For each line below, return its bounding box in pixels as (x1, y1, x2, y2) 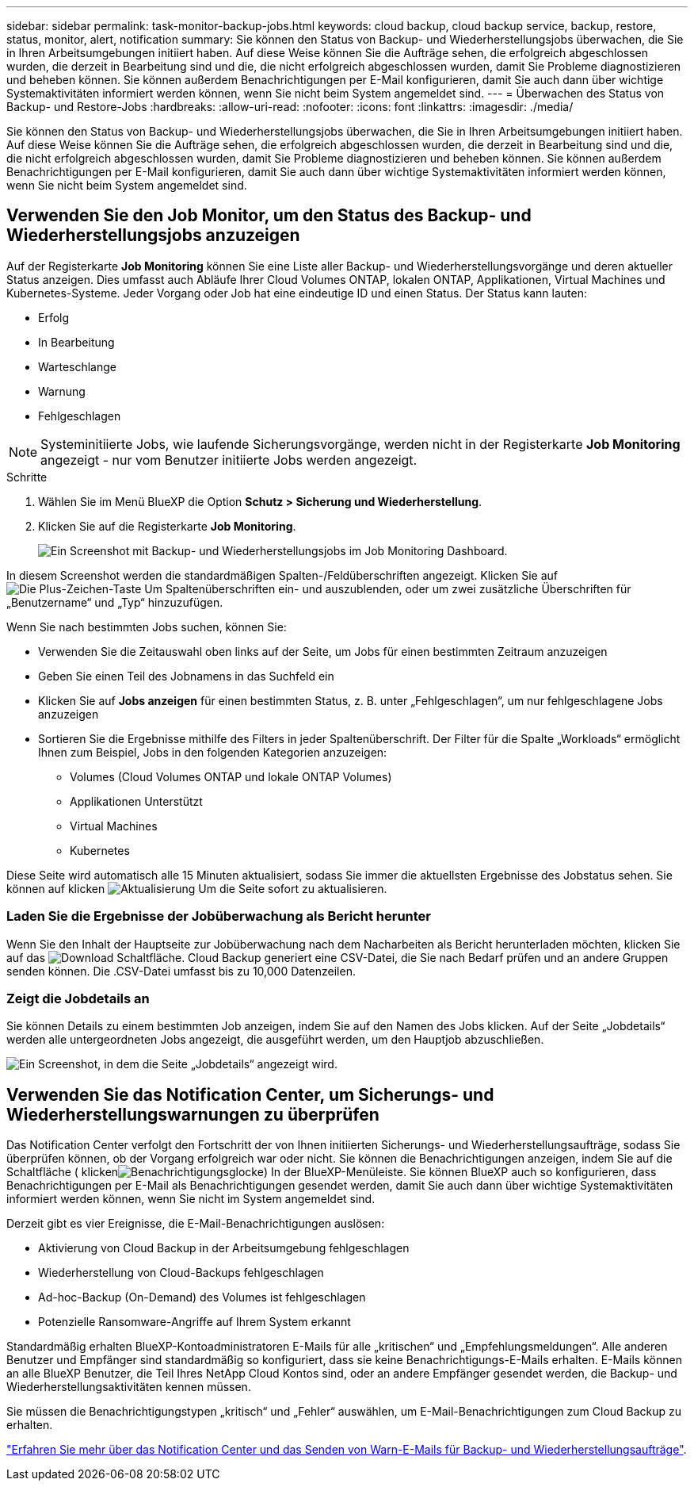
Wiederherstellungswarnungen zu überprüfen (6, 1104, 379, 1125)
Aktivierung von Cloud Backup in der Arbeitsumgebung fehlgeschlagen (38, 1241, 410, 1255)
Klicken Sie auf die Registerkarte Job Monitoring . (38, 519, 296, 533)
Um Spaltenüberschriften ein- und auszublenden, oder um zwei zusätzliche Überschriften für (144, 581, 631, 596)
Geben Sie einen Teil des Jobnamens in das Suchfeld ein (38, 669, 334, 683)
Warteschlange (38, 359, 116, 374)
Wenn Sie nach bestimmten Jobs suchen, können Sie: (6, 619, 287, 634)
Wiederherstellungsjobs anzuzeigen (6, 225, 300, 246)
